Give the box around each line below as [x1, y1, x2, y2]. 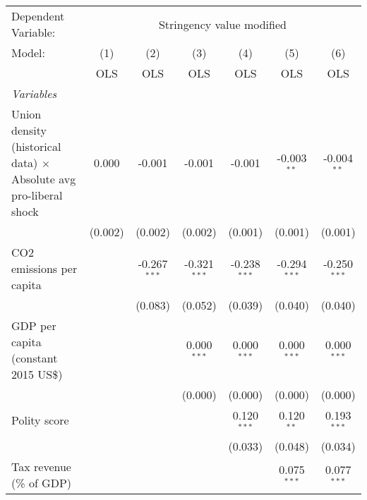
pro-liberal [11, 187, 63, 203]
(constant [11, 350, 58, 366]
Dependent [11, 8, 65, 24]
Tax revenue [11, 458, 71, 475]
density [11, 122, 47, 138]
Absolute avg [11, 171, 76, 187]
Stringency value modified [158, 16, 287, 32]
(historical [11, 138, 61, 154]
